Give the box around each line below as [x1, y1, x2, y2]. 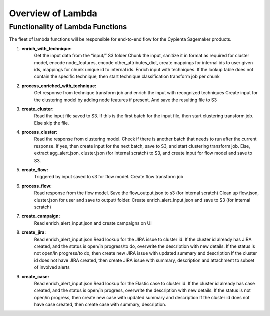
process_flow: [21, 183, 52, 189]
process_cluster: [21, 129, 57, 135]
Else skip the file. [34, 120, 69, 126]
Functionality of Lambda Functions [9, 22, 127, 31]
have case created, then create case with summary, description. [34, 301, 167, 308]
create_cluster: [21, 106, 54, 112]
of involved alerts [34, 264, 70, 270]
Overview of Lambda [9, 8, 97, 19]
